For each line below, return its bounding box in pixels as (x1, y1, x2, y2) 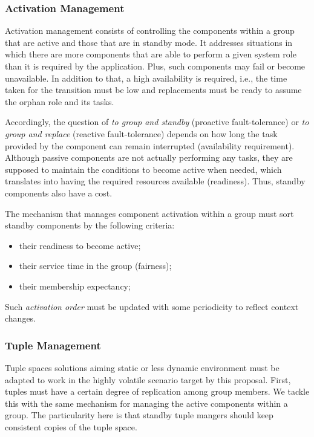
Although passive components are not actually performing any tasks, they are (5, 151, 293, 164)
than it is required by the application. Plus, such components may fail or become (5, 60, 306, 72)
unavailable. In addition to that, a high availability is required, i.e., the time (5, 71, 287, 84)
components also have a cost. (5, 186, 113, 199)
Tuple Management (5, 337, 101, 352)
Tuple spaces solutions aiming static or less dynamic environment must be (5, 361, 280, 374)
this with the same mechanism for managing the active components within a (5, 397, 288, 409)
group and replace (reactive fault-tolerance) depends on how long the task (5, 127, 278, 140)
